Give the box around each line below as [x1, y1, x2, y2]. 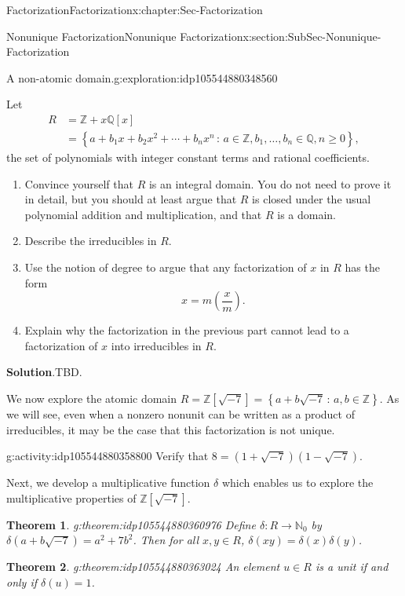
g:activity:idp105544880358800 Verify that [6, 448, 209, 464]
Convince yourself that [24, 175, 133, 192]
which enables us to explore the [221, 474, 374, 491]
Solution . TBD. [6, 364, 82, 380]
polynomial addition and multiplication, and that [24, 206, 262, 222]
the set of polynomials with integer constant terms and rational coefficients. [6, 149, 370, 166]
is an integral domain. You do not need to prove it [148, 175, 392, 192]
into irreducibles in [111, 337, 202, 353]
